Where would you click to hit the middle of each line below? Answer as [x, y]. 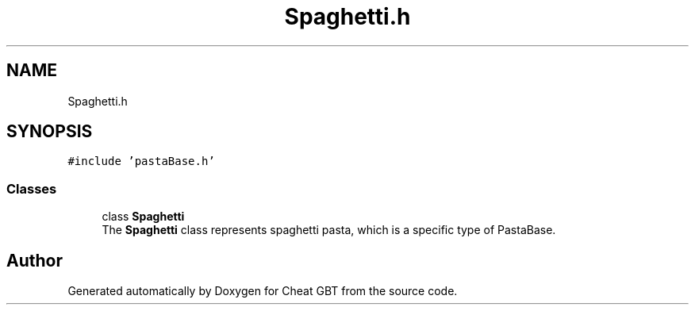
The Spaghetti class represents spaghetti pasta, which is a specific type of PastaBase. [329, 230]
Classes [32, 188]
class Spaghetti [143, 217]
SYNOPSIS [50, 132]
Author [35, 260]
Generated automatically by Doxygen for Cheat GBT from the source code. [263, 291]
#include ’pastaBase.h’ [141, 161]
